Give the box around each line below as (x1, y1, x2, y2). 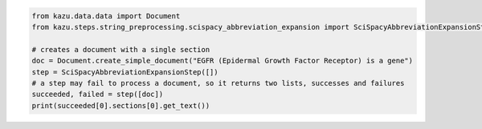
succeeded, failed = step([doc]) (31, 90, 164, 99)
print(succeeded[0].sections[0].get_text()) (31, 101, 210, 110)
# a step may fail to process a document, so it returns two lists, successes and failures (31, 79, 405, 87)
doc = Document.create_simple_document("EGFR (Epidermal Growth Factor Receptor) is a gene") (31, 56, 414, 66)
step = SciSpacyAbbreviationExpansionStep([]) (31, 67, 219, 76)
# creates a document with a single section (31, 45, 210, 54)
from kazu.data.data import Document (31, 11, 181, 20)
